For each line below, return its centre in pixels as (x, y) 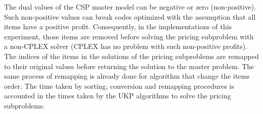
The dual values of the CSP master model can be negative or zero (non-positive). (130, 7)
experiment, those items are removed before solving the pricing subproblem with (129, 36)
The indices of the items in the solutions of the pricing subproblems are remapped (131, 56)
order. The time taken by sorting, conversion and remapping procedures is (119, 85)
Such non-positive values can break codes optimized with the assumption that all (130, 16)
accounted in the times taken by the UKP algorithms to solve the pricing (118, 96)
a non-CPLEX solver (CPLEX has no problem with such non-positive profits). (126, 46)
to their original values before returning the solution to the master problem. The (129, 66)
